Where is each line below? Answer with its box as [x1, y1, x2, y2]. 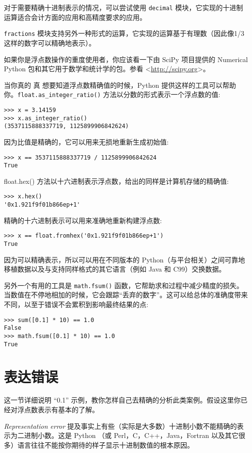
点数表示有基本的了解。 [24, 404, 99, 414]
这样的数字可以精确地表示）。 [4, 37, 95, 48]
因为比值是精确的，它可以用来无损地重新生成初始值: [4, 136, 169, 146]
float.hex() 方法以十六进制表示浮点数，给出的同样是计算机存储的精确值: [4, 176, 229, 186]
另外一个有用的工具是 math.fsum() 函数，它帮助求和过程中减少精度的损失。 [4, 280, 244, 290]
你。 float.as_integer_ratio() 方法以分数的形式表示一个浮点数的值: [4, 89, 220, 99]
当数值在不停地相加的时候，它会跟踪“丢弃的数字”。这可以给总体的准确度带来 [4, 290, 248, 300]
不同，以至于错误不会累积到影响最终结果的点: [4, 299, 148, 309]
